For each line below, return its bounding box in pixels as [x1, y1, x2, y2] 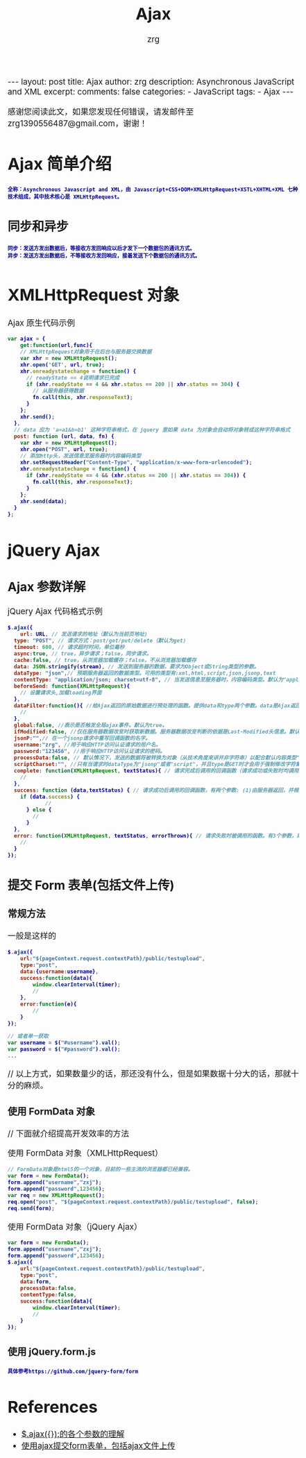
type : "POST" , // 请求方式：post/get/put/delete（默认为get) [13, 637, 187, 644]
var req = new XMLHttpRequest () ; [8, 1192, 105, 1199]
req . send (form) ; [8, 1205, 56, 1212]
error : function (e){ [19, 1001, 77, 1008]
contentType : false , [19, 1291, 77, 1298]
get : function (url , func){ [19, 342, 93, 349]
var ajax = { [8, 335, 46, 343]
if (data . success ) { [19, 793, 80, 800]
